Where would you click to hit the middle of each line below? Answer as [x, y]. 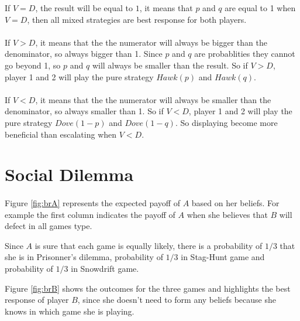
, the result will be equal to [84, 8]
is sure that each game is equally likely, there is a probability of [149, 245]
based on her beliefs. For [235, 203]
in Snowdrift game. [105, 269]
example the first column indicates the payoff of [90, 214]
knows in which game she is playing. [70, 311]
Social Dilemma [69, 174]
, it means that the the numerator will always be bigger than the [151, 42]
